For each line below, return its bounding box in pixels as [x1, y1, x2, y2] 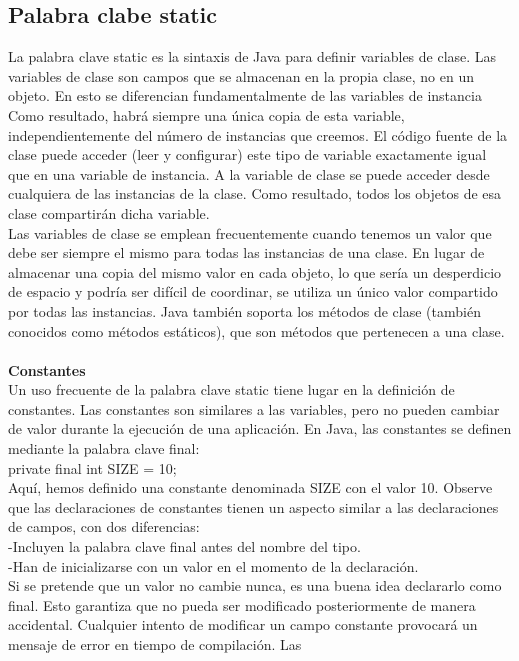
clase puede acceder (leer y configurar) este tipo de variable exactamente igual [8, 144, 487, 165]
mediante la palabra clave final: [8, 438, 200, 459]
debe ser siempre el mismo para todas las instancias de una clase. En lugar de [8, 242, 485, 263]
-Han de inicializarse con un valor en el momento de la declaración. [8, 555, 419, 576]
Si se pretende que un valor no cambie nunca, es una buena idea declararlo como [8, 575, 502, 596]
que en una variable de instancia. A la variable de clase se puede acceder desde [8, 163, 490, 184]
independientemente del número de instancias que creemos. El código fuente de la [8, 124, 508, 145]
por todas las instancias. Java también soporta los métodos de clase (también [8, 300, 481, 321]
